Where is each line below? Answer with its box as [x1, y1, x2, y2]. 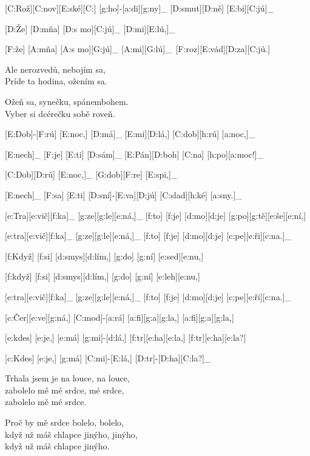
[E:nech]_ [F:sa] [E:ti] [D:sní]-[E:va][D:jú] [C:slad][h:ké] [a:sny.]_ [5, 188, 242, 201]
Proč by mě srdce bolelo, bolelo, [5, 416, 124, 429]
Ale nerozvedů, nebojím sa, [5, 62, 106, 75]
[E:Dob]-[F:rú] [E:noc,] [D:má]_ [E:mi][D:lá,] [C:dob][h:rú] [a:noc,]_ [5, 127, 255, 140]
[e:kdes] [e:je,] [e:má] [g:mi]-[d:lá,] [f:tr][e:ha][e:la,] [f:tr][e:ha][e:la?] [5, 331, 246, 344]
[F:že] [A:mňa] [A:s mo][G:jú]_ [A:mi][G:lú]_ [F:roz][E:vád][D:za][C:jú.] [5, 42, 271, 55]
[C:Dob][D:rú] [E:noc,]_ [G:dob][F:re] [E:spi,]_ [5, 168, 178, 181]
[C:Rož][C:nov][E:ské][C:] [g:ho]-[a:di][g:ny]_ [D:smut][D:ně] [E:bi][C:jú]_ [5, 2, 274, 14]
